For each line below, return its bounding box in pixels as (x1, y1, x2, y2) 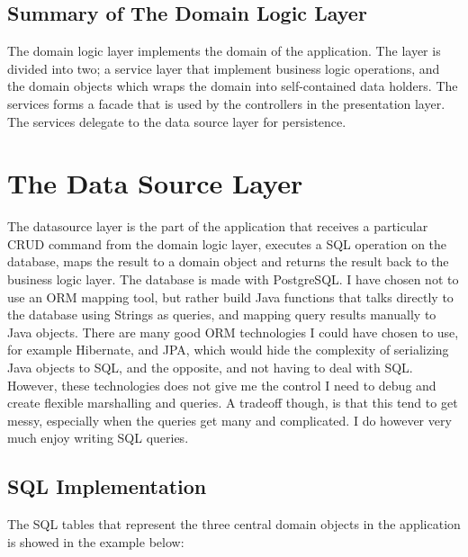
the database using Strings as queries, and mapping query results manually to (7, 305, 436, 324)
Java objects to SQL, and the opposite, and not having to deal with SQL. (7, 358, 413, 377)
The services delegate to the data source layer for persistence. (7, 112, 346, 130)
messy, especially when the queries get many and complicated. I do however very (7, 410, 452, 429)
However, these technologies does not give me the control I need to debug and (7, 375, 436, 394)
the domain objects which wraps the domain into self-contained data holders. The (7, 76, 458, 95)
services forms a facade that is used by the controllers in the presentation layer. (7, 94, 445, 112)
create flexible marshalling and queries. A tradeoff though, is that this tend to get (7, 393, 458, 412)
